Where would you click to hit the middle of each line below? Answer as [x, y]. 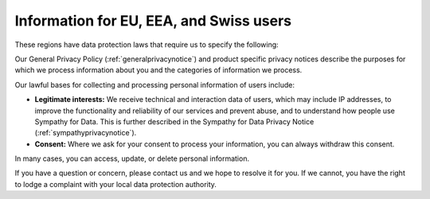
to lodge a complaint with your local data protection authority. [115, 184]
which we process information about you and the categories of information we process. [158, 70]
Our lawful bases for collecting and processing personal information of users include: [154, 84]
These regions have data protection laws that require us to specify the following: [147, 45]
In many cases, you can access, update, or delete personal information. [132, 158]
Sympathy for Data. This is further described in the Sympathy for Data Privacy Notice [174, 121]
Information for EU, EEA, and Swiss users [153, 21]
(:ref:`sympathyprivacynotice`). [86, 133]
